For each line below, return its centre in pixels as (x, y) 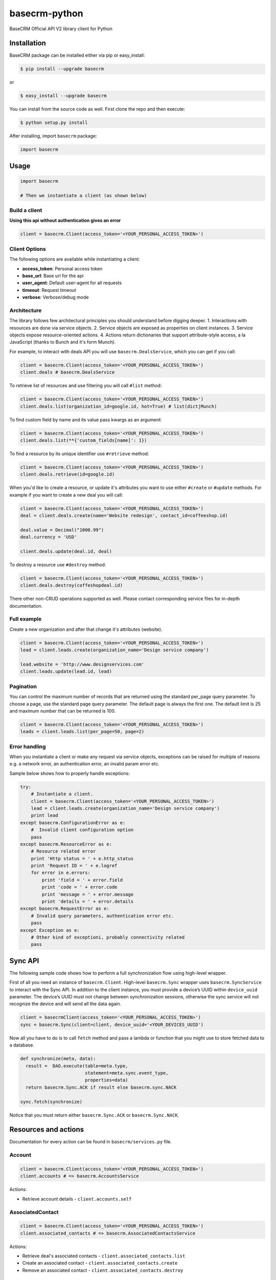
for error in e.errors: (61, 873)
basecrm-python (47, 13)
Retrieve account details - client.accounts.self (77, 1199)
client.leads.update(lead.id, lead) (66, 671)
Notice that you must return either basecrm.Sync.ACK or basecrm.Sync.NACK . (94, 1115)
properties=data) (106, 1080)
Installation (28, 43)
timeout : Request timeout (49, 290)
